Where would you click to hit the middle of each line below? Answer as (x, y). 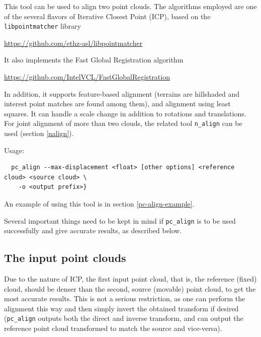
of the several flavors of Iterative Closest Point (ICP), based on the (107, 16)
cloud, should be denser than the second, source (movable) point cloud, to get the (130, 288)
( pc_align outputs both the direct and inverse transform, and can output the (124, 318)
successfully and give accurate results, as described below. (93, 230)
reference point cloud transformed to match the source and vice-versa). (113, 328)
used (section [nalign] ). (39, 133)
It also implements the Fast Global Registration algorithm (94, 60)
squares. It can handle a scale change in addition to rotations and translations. (125, 113)
